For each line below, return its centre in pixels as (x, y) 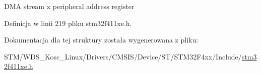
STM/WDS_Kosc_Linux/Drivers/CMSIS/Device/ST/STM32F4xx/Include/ (123, 56)
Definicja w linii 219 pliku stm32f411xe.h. (68, 23)
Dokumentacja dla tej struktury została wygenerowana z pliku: (101, 40)
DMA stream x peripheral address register (69, 6)
